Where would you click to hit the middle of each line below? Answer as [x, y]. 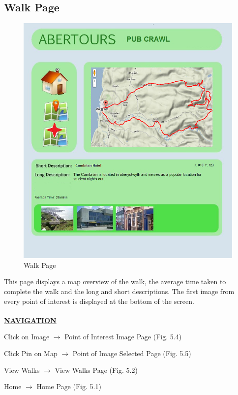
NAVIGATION [30, 320]
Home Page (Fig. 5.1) [69, 386]
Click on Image [27, 337]
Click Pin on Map [31, 353]
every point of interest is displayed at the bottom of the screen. [99, 301]
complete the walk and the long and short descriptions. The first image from [119, 291]
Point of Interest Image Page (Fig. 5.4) [123, 337]
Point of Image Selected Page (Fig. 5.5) [132, 353]
